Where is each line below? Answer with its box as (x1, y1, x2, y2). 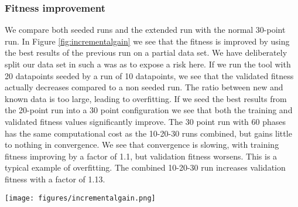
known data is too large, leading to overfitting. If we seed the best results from (5, 92, 287, 104)
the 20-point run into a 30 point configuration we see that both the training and (5, 104, 293, 116)
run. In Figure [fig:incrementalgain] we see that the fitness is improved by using (5, 35, 290, 47)
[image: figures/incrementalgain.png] (5, 194, 156, 202)
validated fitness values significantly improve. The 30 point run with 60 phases (5, 115, 286, 127)
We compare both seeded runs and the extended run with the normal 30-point (5, 23, 286, 36)
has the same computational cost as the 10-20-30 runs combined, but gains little (5, 127, 292, 139)
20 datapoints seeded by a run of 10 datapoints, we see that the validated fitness (5, 69, 294, 82)
